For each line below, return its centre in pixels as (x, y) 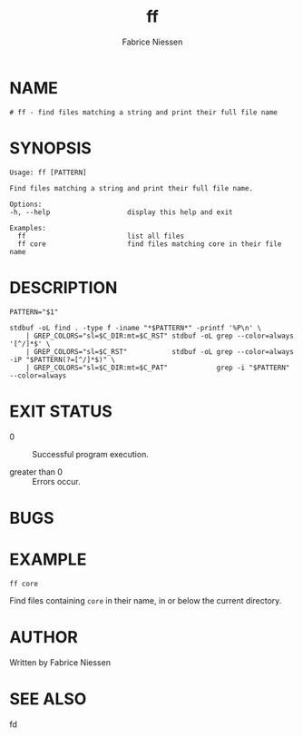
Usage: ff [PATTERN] (49, 172)
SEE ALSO (48, 698)
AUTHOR (44, 637)
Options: (26, 204)
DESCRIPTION (64, 287)
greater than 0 (36, 472)
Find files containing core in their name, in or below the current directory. (146, 600)
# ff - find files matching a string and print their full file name (144, 112)
